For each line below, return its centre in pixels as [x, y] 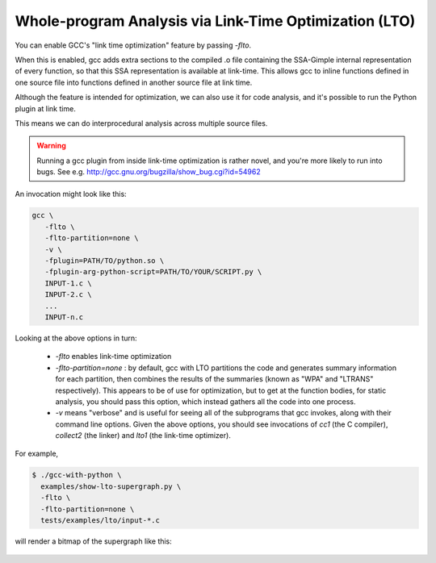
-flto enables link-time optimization [113, 357]
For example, [37, 454]
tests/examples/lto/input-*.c [101, 520]
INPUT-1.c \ [68, 283]
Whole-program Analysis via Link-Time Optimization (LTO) [215, 21]
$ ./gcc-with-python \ [77, 475]
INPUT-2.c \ [68, 295]
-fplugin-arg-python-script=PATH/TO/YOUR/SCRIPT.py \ [153, 272]
